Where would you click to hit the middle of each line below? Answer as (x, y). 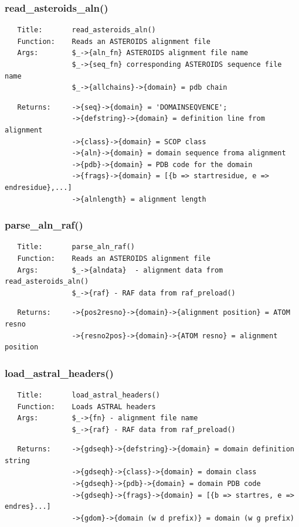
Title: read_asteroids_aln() (86, 30)
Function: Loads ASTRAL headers (86, 407)
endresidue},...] (38, 187)
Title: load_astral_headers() (89, 395)
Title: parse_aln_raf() (76, 247)
